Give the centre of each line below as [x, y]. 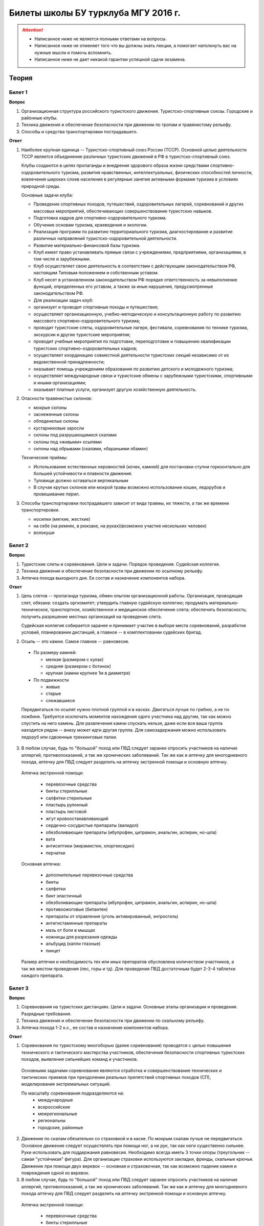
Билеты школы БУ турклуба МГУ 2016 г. [95, 13]
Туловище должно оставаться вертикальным [81, 480]
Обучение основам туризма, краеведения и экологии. [90, 225]
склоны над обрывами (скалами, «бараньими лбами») [91, 449]
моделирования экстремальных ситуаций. [66, 1084]
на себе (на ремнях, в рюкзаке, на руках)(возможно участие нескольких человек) [120, 526]
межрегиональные [58, 1114]
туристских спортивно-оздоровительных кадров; [86, 348]
